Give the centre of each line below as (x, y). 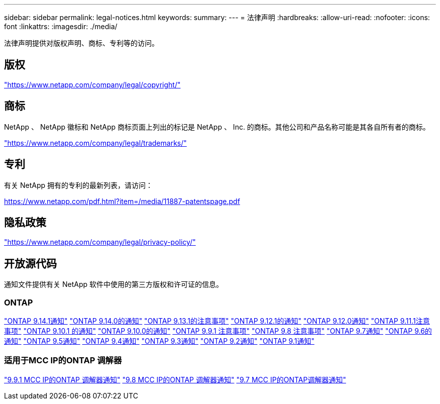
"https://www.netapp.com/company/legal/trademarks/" (95, 143)
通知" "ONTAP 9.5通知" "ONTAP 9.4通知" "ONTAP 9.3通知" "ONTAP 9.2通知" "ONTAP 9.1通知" (159, 341)
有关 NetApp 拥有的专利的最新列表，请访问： (78, 185)
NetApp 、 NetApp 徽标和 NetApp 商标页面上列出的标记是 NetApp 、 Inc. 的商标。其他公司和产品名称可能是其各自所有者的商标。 (217, 127)
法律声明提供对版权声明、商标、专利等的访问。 (81, 43)
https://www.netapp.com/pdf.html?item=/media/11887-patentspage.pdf (122, 201)
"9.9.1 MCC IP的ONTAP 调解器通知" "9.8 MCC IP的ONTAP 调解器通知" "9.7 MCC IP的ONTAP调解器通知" (175, 379)
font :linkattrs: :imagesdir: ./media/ (61, 26)
